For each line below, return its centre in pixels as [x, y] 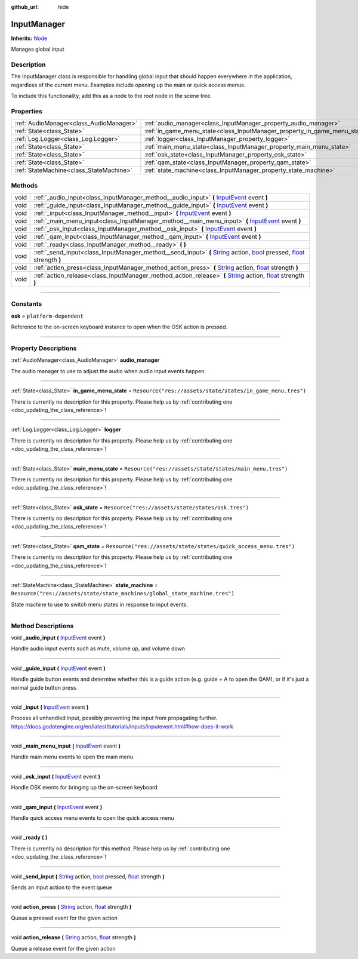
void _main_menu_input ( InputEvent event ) [66, 746]
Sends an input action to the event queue [62, 887]
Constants [27, 304]
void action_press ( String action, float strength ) [71, 907]
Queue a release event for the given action [63, 948]
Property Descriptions [44, 348]
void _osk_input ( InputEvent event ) [56, 776]
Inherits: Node [29, 38]
